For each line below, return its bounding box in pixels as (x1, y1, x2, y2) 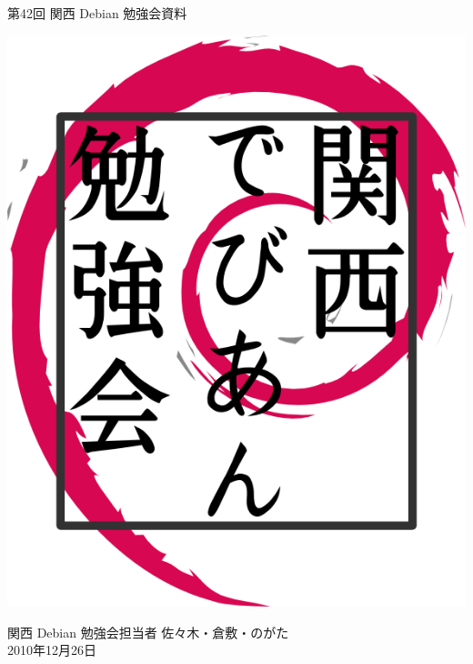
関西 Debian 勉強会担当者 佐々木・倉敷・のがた (7, 622, 289, 641)
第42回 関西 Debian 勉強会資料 (7, 4, 187, 22)
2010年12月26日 (7, 640, 96, 659)
